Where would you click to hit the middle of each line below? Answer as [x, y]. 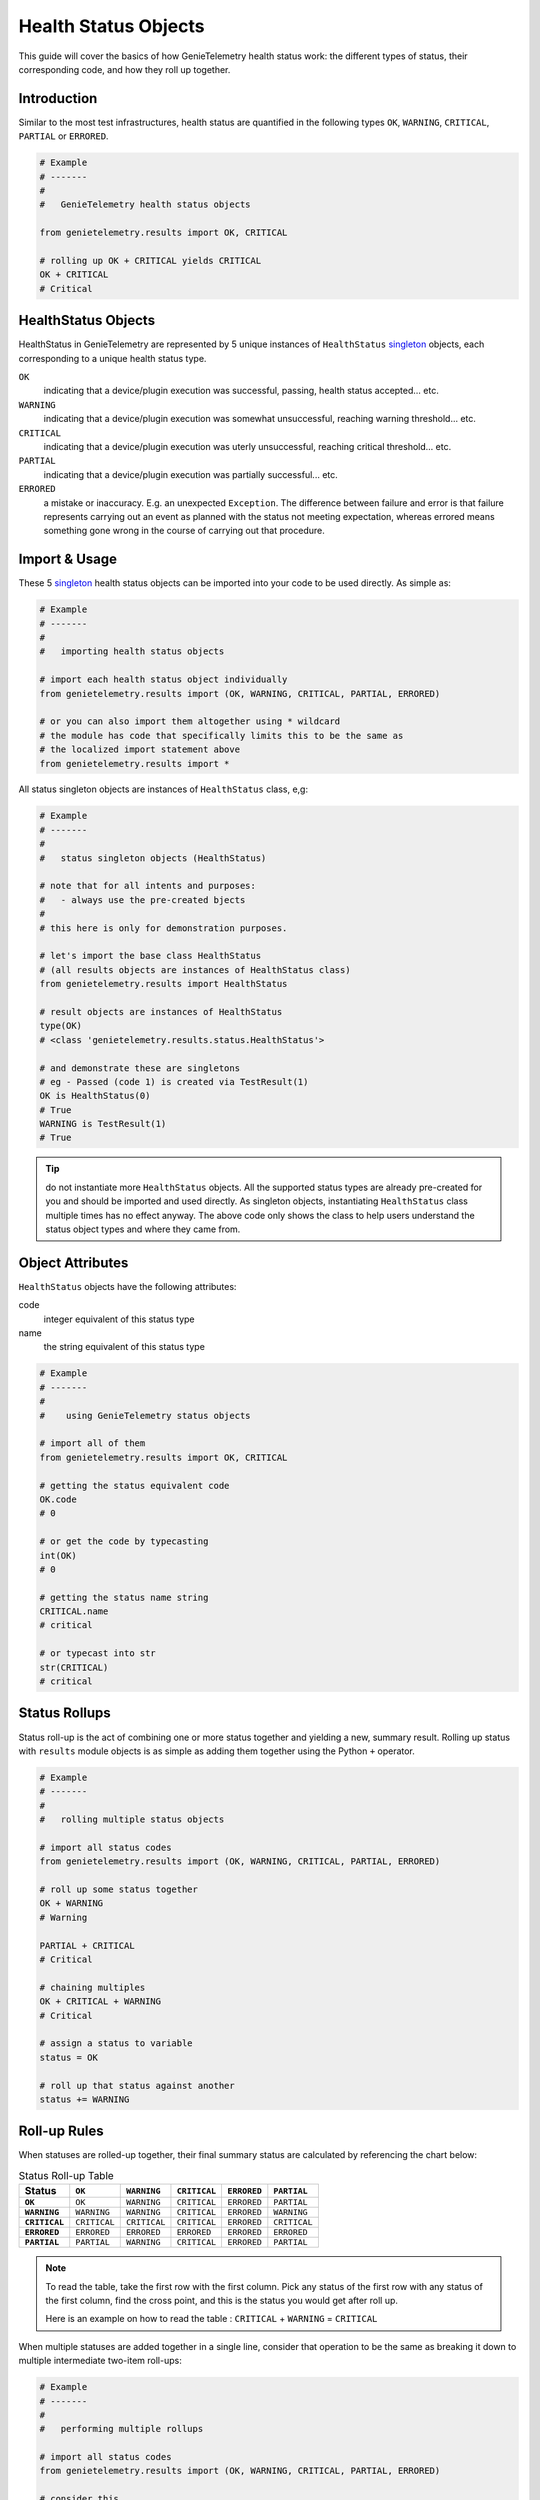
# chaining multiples [92, 1987]
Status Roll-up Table [66, 2175]
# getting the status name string [124, 1597]
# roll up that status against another [137, 2085]
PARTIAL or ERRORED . [63, 136]
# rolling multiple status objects [132, 1819]
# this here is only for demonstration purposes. [163, 928]
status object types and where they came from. [143, 1229]
